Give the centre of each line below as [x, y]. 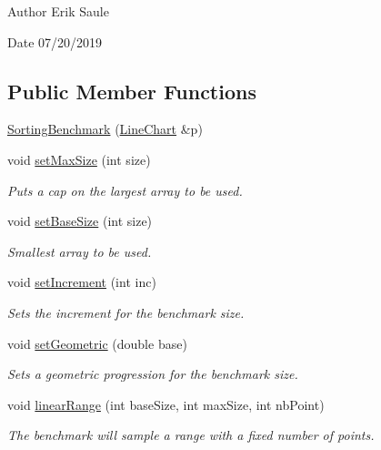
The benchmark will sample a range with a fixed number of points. [191, 435]
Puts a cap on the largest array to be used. [125, 190]
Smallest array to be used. [80, 251]
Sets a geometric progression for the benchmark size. [153, 374]
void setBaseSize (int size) [80, 221]
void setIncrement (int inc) [82, 282]
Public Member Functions [132, 91]
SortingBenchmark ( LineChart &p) [105, 129]
